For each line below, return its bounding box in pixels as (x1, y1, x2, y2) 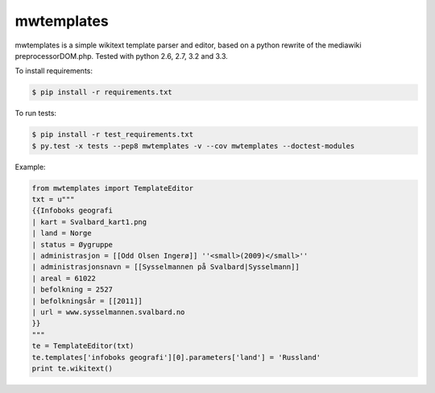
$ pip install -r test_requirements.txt (31, 130, 193, 139)
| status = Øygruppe (31, 240, 113, 249)
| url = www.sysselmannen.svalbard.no (31, 307, 185, 316)
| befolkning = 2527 (31, 285, 113, 294)
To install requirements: (14, 66, 93, 76)
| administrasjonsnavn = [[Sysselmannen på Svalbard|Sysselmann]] (31, 263, 300, 271)
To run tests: (14, 109, 56, 118)
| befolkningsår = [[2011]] (31, 296, 143, 305)
